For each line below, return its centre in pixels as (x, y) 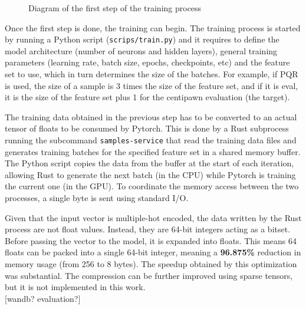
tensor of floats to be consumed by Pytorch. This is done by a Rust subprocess (147, 128)
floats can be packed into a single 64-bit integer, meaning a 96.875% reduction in (153, 252)
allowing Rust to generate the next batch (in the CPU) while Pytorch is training (150, 174)
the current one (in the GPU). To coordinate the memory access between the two (152, 186)
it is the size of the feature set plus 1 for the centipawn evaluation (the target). (147, 97)
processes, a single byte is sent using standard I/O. (97, 198)
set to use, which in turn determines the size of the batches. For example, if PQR (152, 74)
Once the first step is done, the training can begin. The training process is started (153, 27)
